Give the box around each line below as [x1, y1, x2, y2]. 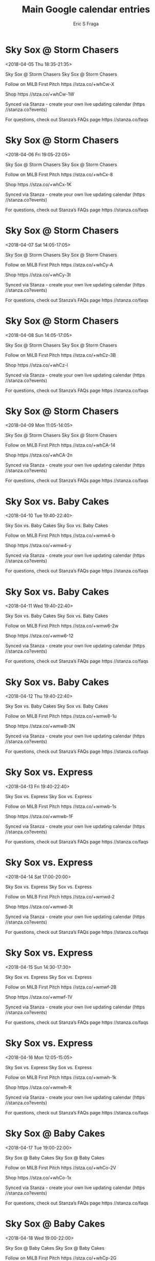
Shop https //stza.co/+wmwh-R [5, 1084, 72, 1090]
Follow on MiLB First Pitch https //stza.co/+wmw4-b [5, 532, 115, 538]
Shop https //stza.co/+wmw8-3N [5, 723, 75, 729]
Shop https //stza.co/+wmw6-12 [5, 633, 74, 639]
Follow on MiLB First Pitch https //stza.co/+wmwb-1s [5, 803, 117, 809]
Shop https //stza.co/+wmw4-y [5, 543, 72, 549]
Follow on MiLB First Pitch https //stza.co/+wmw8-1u [5, 713, 117, 719]
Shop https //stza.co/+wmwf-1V [5, 994, 73, 1000]
